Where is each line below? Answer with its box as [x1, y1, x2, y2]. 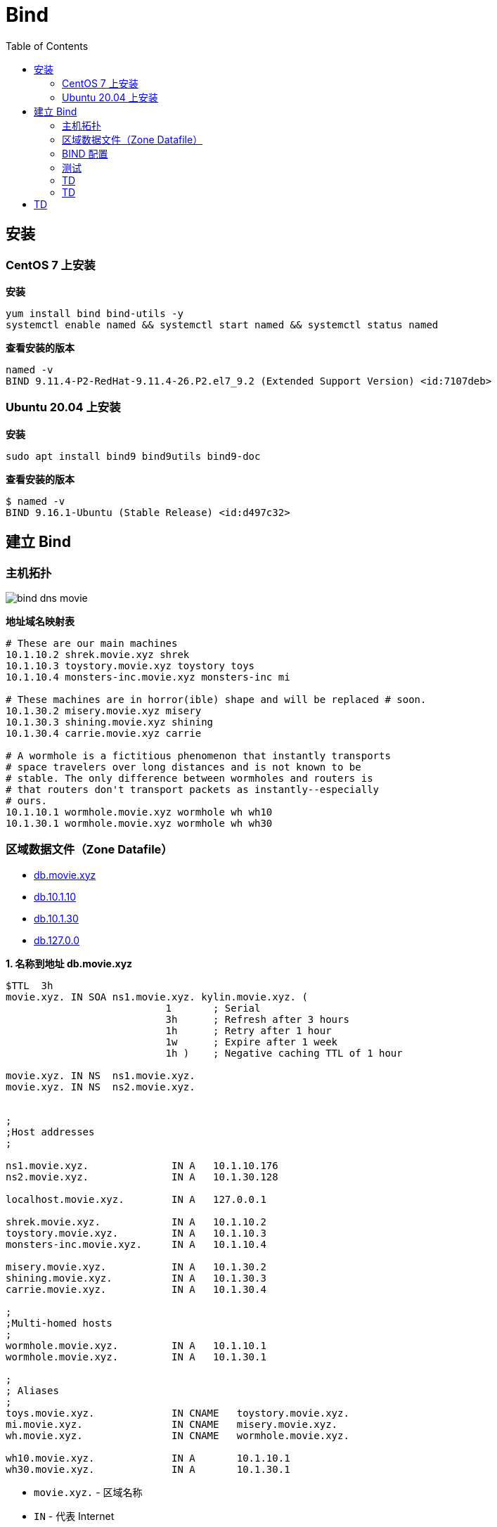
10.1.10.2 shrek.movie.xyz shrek [6, 648, 190, 660]
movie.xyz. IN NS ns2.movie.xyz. [6, 1081, 195, 1093]
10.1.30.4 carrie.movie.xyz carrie [6, 727, 202, 739]
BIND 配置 [62, 147, 108, 160]
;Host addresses [6, 1126, 95, 1138]
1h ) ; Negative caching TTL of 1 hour [165, 1047, 403, 1059]
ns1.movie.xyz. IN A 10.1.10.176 [6, 1159, 278, 1171]
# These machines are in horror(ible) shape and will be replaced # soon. [6, 693, 427, 705]
